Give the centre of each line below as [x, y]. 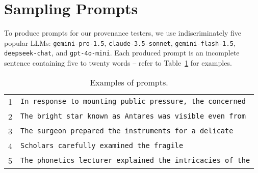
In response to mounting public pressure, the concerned [133, 102]
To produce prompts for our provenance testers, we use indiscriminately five [123, 33]
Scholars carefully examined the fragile [102, 146]
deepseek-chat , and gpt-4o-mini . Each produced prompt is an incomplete [122, 53]
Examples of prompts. [129, 82]
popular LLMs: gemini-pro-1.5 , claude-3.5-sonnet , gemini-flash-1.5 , [120, 42]
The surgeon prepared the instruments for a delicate [127, 131]
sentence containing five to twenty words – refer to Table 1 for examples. [118, 63]
